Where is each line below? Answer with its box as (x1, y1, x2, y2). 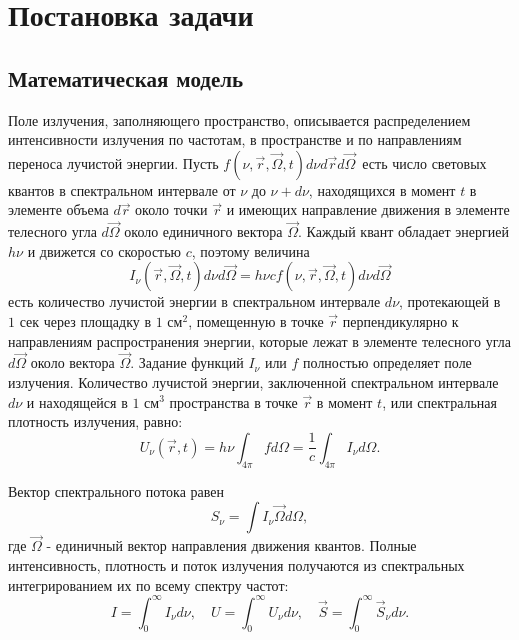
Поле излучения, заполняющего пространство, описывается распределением (8, 109, 471, 130)
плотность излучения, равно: (8, 411, 183, 432)
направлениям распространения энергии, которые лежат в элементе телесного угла (8, 330, 511, 351)
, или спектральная (382, 391, 498, 412)
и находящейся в (26, 391, 128, 412)
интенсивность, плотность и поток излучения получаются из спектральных (8, 554, 465, 575)
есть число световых (362, 152, 487, 173)
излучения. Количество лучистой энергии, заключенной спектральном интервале (8, 371, 499, 392)
